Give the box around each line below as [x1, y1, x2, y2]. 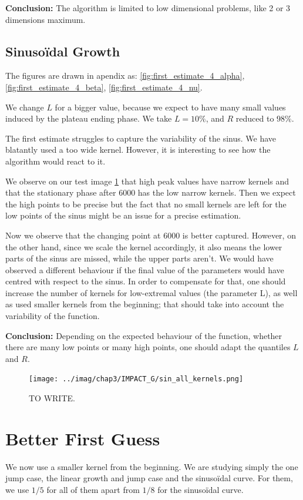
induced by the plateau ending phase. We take [5, 112, 172, 125]
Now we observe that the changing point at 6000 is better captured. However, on [5, 229, 296, 241]
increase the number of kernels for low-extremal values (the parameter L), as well [5, 286, 298, 298]
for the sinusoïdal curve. [157, 484, 244, 496]
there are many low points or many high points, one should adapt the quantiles [5, 341, 291, 353]
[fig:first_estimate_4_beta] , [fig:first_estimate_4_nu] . [5, 80, 203, 93]
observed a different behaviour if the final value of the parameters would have [5, 263, 284, 276]
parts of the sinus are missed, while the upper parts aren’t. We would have [5, 252, 274, 264]
